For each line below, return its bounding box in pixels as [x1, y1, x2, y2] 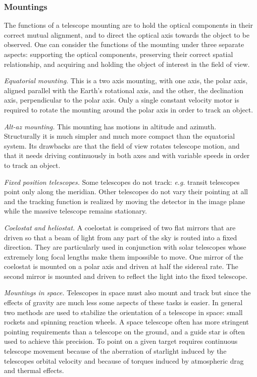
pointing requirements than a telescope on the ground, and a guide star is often [4, 326, 245, 336]
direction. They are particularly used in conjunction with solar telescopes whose [4, 242, 247, 252]
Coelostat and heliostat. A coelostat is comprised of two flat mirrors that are [4, 222, 236, 232]
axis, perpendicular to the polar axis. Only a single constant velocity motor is [4, 95, 240, 105]
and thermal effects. [4, 365, 64, 376]
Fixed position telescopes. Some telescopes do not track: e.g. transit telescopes [4, 176, 240, 187]
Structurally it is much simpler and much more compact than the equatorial [4, 131, 235, 141]
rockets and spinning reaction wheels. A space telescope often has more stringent [4, 317, 249, 327]
